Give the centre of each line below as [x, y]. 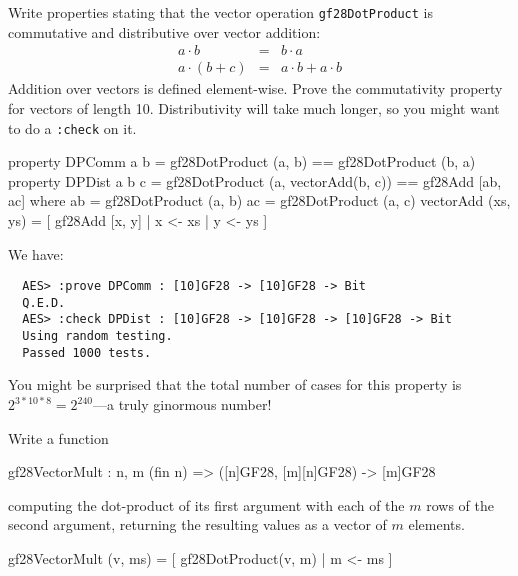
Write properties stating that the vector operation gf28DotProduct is [221, 12]
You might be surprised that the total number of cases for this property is [235, 384]
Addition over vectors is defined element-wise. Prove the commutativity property [255, 88]
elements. [436, 524]
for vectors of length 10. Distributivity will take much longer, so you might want [254, 107]
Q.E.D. [44, 302]
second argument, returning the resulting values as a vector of [197, 524]
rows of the [460, 504]
